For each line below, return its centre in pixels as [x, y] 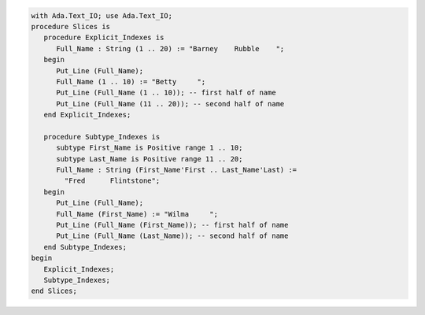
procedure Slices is [70, 26]
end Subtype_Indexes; [85, 247]
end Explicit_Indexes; [87, 115]
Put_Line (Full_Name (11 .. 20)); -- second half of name [170, 104]
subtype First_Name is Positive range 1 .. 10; [150, 148]
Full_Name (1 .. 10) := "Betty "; [131, 82]
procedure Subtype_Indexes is [102, 137]
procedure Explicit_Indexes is [104, 38]
